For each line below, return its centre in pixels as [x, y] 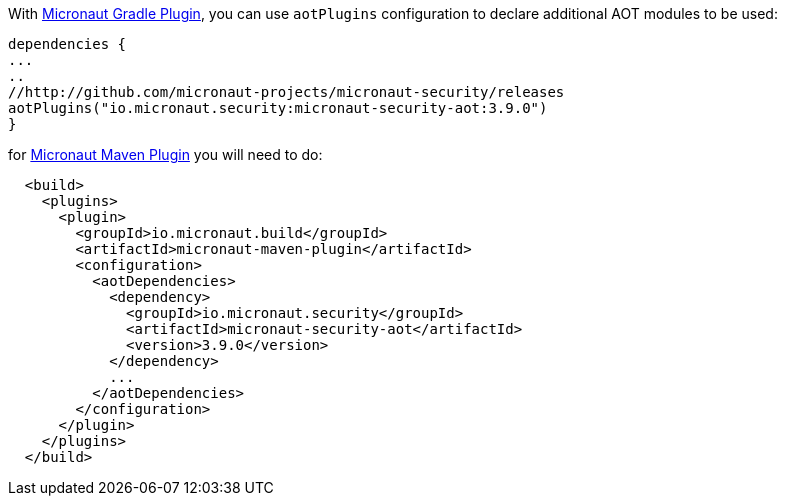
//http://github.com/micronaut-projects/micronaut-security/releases [286, 92]
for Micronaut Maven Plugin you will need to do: [165, 154]
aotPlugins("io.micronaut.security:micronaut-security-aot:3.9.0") [278, 108]
